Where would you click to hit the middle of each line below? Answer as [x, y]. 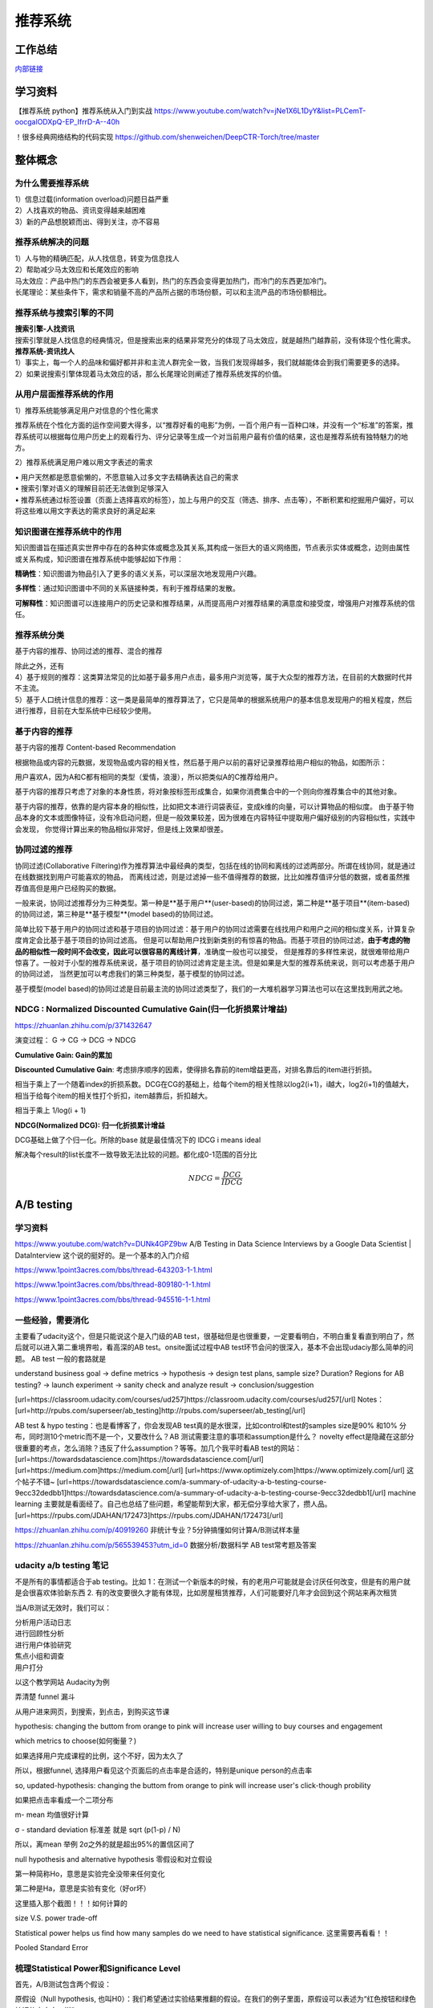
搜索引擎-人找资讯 [45, 329]
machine [402, 1493]
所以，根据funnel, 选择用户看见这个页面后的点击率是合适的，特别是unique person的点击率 [164, 1770]
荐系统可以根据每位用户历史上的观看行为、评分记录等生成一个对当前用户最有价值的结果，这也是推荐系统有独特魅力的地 [211, 436]
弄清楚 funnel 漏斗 [45, 1697]
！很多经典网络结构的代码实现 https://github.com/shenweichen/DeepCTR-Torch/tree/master [167, 137]
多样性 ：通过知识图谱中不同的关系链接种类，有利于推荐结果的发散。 [127, 588]
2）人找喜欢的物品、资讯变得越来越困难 [80, 210]
